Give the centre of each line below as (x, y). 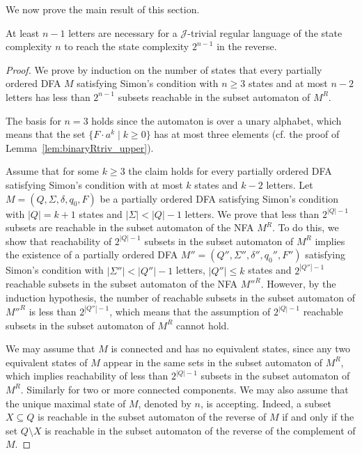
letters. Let (290, 184)
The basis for (33, 120)
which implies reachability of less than (87, 376)
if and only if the (318, 417)
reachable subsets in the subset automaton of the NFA (122, 284)
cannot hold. (203, 325)
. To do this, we (305, 227)
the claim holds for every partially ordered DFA (230, 171)
